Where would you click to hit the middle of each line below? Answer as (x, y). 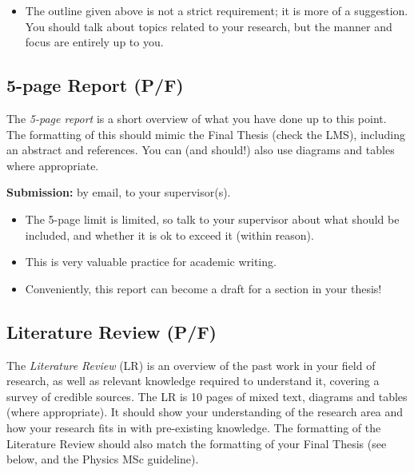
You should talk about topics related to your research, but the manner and (209, 26)
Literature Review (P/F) (112, 331)
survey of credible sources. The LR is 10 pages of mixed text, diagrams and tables (207, 396)
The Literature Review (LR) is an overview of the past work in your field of (191, 365)
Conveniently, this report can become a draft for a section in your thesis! (203, 288)
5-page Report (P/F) (95, 85)
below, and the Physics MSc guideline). (103, 459)
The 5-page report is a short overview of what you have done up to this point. (197, 118)
